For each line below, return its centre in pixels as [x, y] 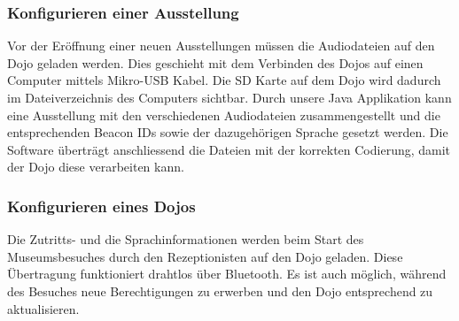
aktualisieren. [43, 308]
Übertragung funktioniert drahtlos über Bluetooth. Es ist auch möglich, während [227, 274]
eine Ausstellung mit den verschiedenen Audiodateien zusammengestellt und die [224, 115]
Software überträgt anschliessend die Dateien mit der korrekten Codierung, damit [229, 149]
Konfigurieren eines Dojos [101, 206]
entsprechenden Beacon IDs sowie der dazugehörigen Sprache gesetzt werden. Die [228, 132]
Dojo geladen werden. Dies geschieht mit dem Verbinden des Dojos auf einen [215, 62]
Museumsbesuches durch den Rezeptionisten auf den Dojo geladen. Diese [205, 256]
